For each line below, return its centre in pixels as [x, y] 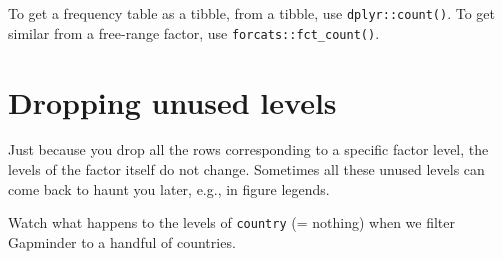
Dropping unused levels [172, 101]
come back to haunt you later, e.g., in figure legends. [169, 188]
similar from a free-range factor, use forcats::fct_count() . [194, 32]
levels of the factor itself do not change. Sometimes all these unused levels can [246, 169]
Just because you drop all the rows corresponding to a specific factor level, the [248, 149]
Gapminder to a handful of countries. [122, 241]
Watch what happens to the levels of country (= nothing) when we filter [231, 222]
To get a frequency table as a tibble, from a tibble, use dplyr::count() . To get [252, 13]
